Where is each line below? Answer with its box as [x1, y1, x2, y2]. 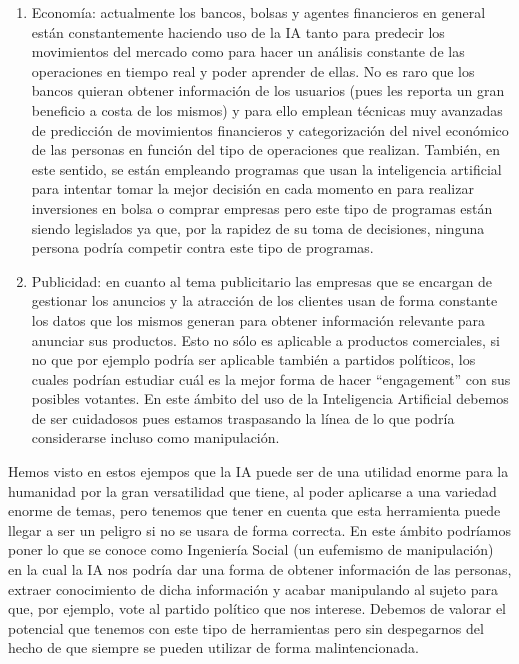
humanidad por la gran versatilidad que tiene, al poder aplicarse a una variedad [8, 480, 497, 501]
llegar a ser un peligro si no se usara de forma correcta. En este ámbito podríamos [8, 519, 511, 540]
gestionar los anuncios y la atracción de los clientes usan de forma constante [31, 290, 498, 311]
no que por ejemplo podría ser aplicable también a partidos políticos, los [31, 349, 476, 370]
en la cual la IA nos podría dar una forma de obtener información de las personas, [8, 559, 512, 580]
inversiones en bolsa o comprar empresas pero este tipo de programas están [31, 197, 493, 218]
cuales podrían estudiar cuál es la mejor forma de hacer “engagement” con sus [31, 368, 511, 389]
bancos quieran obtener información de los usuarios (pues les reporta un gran [31, 80, 505, 101]
